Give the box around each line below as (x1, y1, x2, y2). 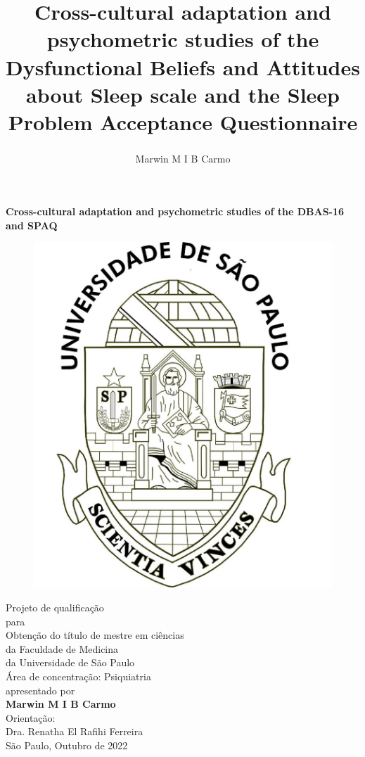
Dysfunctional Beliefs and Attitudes (6, 52, 360, 81)
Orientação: (6, 710, 56, 725)
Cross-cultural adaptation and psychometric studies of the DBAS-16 (6, 204, 345, 219)
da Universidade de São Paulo (6, 655, 135, 670)
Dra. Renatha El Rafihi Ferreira (6, 724, 143, 739)
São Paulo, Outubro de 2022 (6, 737, 128, 752)
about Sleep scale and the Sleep (26, 79, 340, 108)
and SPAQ (6, 217, 58, 232)
